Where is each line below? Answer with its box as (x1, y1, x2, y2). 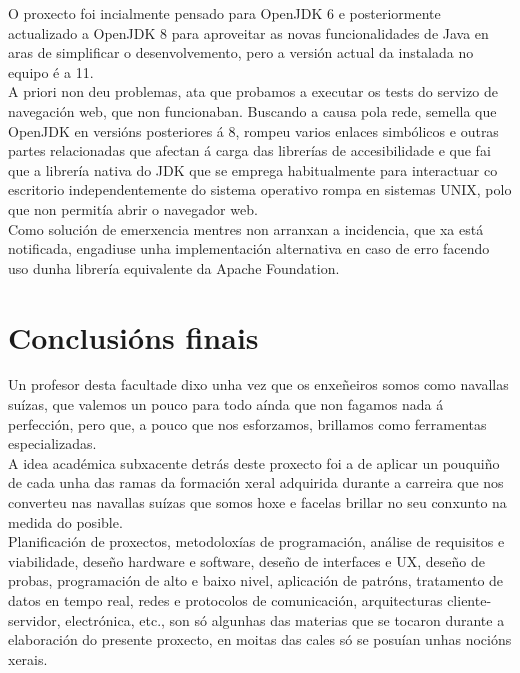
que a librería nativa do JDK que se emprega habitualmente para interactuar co (8, 159, 498, 180)
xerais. (8, 648, 48, 669)
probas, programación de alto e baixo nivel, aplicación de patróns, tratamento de (8, 570, 504, 591)
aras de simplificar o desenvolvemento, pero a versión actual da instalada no (8, 42, 474, 63)
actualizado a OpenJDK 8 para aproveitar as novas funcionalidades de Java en (8, 22, 489, 43)
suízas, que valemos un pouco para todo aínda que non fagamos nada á (8, 394, 444, 415)
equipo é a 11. (8, 61, 94, 82)
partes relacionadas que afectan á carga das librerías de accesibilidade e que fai (8, 140, 491, 161)
